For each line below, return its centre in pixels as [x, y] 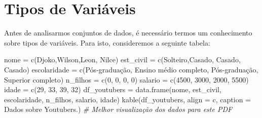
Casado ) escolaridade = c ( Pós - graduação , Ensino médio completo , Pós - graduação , [131, 69]
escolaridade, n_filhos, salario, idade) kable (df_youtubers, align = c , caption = [128, 99]
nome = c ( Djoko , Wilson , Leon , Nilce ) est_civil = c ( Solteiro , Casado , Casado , [122, 60]
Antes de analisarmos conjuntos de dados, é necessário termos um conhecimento [128, 33]
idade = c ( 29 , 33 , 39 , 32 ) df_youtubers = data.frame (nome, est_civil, [113, 89]
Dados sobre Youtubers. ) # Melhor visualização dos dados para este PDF [118, 109]
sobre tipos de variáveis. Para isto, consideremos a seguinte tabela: [107, 42]
